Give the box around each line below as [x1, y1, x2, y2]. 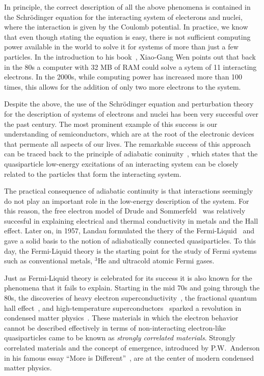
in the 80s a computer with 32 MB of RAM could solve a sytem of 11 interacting [4, 61, 257, 72]
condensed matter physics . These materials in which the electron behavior [4, 312, 239, 323]
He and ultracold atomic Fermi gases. [97, 255, 215, 266]
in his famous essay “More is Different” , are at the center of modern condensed [4, 352, 254, 363]
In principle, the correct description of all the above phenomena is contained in [4, 2, 251, 12]
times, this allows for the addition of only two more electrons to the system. [4, 81, 241, 92]
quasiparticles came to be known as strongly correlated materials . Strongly [4, 332, 235, 343]
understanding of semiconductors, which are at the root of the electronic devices [4, 128, 254, 139]
